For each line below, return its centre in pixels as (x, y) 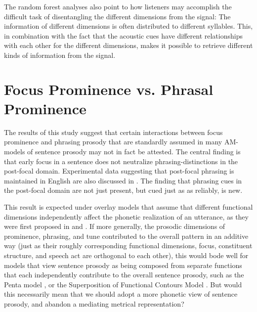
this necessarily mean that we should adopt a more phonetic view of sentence (121, 294)
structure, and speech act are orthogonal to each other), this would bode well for (126, 255)
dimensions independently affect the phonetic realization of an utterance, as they (126, 216)
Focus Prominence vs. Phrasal (109, 89)
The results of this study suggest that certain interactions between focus (113, 132)
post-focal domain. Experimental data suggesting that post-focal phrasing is (119, 171)
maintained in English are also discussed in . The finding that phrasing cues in (123, 180)
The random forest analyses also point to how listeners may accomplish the (118, 6)
